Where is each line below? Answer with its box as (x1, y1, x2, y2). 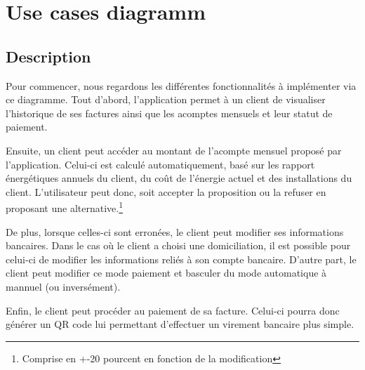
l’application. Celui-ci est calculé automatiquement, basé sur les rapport (6, 157, 315, 171)
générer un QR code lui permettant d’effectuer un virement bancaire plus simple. (6, 317, 354, 331)
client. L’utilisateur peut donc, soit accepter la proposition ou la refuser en (6, 184, 326, 199)
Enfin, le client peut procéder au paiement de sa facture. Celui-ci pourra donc (6, 303, 340, 317)
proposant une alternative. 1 (6, 199, 124, 215)
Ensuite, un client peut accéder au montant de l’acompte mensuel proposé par (6, 143, 342, 157)
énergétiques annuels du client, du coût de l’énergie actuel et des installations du (6, 171, 352, 185)
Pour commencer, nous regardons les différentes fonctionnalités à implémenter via (6, 78, 357, 93)
